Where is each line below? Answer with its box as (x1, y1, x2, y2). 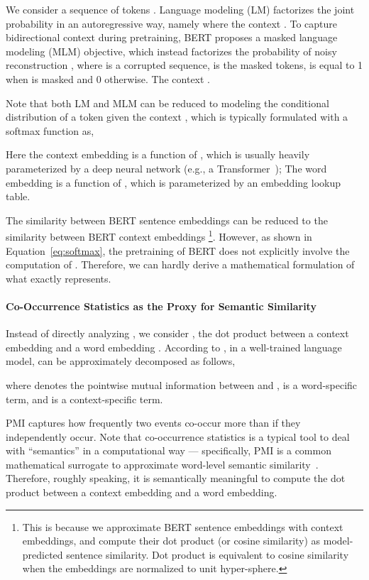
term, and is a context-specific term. (6, 391, 163, 406)
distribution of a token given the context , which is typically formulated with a (6, 109, 348, 124)
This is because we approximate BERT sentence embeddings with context (22, 519, 343, 534)
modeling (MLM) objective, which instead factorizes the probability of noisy (6, 43, 337, 58)
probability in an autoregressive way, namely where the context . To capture (6, 16, 338, 31)
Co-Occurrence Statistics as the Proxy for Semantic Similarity (6, 298, 316, 313)
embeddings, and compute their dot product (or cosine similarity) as (22, 533, 321, 548)
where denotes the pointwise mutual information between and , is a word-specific (6, 377, 358, 392)
